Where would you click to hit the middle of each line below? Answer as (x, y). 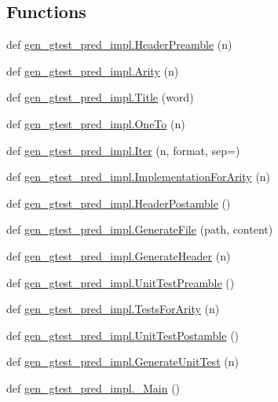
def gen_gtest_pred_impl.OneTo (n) (96, 123)
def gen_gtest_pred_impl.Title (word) (100, 97)
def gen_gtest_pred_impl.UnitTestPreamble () (121, 282)
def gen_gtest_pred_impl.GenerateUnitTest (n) (123, 361)
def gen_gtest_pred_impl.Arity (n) (93, 70)
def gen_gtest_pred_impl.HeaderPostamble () (119, 203)
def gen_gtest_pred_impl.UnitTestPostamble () (123, 335)
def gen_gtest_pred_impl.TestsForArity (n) (113, 309)
